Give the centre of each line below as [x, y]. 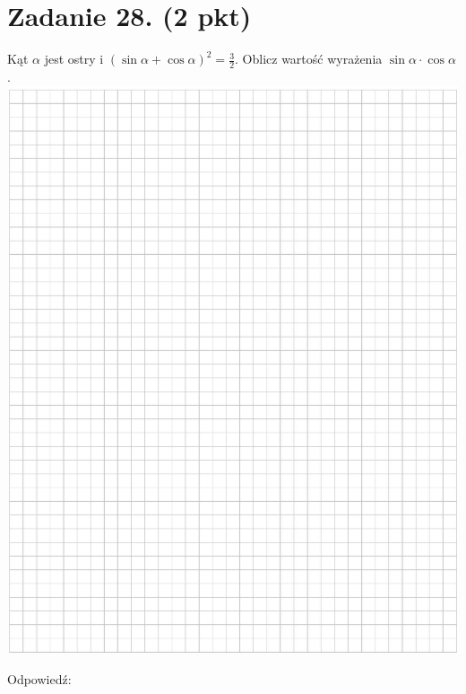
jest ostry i [74, 59]
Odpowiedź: [39, 678]
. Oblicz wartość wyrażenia [309, 59]
